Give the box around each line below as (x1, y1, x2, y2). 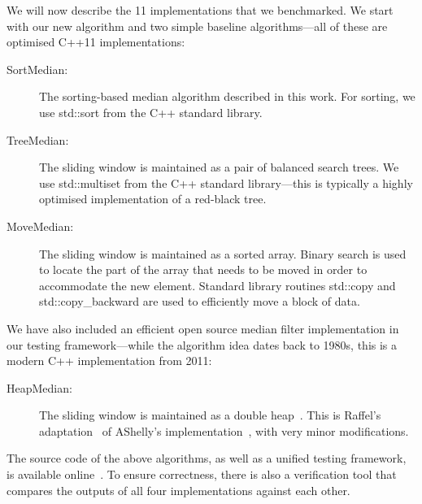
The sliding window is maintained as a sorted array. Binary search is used (39, 245, 407, 262)
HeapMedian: (7, 379, 72, 396)
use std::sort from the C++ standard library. (39, 103, 263, 120)
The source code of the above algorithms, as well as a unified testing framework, (7, 450, 407, 467)
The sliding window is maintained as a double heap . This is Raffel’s (39, 406, 381, 424)
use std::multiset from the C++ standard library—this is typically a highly (39, 174, 413, 191)
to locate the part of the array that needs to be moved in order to (39, 261, 368, 278)
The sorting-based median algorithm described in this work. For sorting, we (39, 88, 415, 105)
